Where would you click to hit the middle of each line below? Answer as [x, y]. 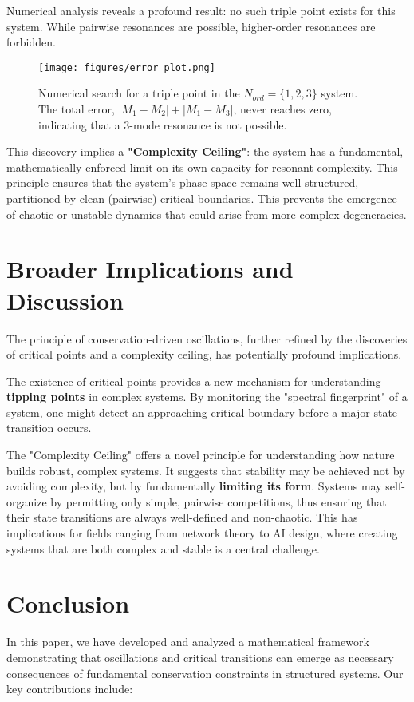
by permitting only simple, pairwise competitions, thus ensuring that [219, 501]
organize [27, 501]
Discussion [65, 300]
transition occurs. [49, 428]
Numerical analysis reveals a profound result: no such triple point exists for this [201, 10]
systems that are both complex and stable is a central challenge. [163, 548]
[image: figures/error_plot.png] [127, 67]
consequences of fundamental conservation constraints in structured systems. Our [205, 673]
